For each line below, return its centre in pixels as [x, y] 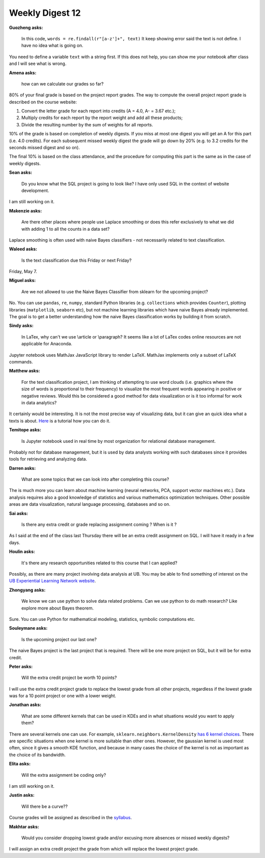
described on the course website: [43, 102]
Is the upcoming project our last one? [59, 639]
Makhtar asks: [24, 827]
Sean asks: [21, 173]
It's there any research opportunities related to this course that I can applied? [99, 563]
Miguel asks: [23, 280]
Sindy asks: [21, 326]
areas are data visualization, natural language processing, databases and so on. [90, 504]
